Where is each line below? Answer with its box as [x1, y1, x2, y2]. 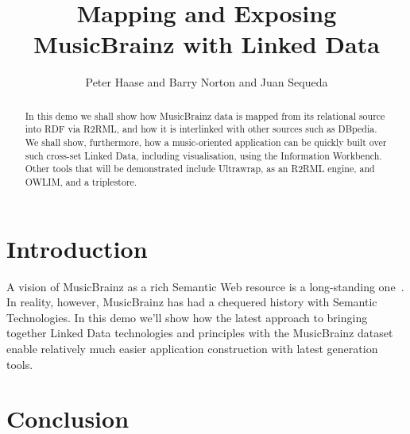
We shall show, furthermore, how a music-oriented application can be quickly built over [25, 136, 387, 149]
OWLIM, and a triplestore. [25, 175, 137, 188]
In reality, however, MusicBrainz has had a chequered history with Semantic [6, 294, 377, 310]
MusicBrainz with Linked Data [33, 28, 380, 60]
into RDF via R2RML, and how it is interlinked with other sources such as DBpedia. [25, 122, 377, 136]
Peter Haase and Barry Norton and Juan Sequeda [85, 74, 328, 90]
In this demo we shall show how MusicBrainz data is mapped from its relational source [25, 109, 385, 122]
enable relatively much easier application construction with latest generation [6, 340, 378, 356]
